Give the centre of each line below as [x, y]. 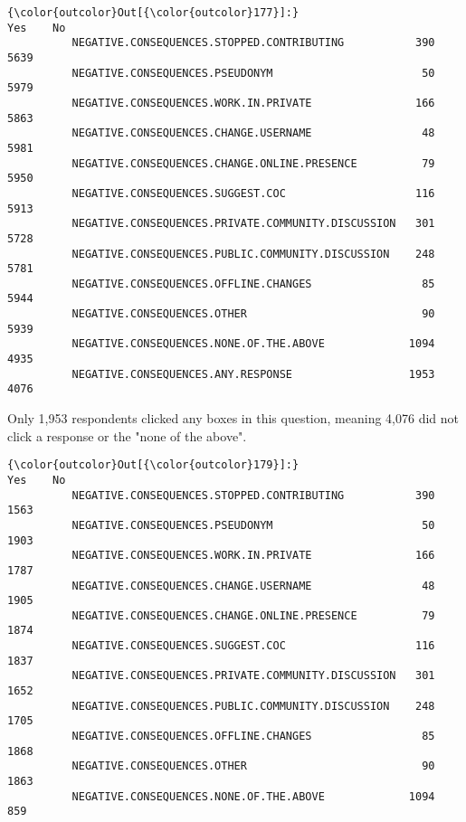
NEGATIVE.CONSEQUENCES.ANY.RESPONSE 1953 [253, 374]
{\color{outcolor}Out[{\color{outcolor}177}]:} [153, 13]
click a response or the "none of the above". [127, 435]
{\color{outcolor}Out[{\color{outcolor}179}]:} [153, 465]
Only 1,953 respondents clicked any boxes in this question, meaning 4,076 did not [233, 418]
